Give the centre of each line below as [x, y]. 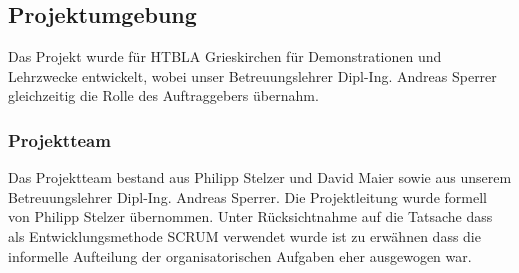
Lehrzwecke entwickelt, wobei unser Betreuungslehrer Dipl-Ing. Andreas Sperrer [252, 75]
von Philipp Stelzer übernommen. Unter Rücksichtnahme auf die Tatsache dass [250, 216]
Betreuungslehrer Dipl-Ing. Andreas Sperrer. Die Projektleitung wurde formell [247, 196]
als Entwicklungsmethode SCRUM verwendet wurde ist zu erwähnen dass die [244, 235]
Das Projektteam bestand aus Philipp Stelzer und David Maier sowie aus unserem [260, 177]
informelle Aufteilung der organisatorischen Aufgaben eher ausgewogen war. [240, 255]
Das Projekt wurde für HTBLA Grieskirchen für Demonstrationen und [225, 56]
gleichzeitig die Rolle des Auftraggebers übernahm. [163, 95]
